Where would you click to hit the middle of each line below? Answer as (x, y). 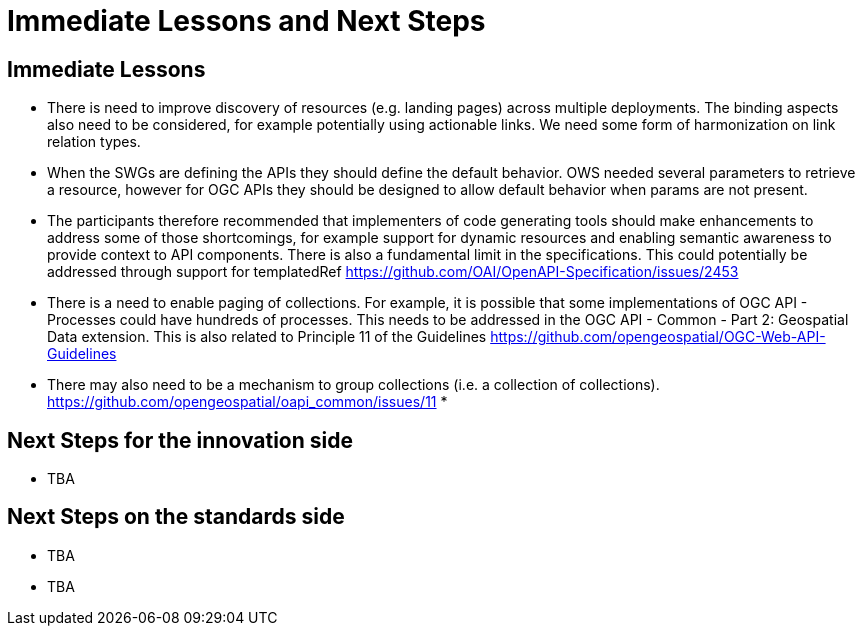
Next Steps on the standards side (176, 517)
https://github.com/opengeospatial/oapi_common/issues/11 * (247, 402)
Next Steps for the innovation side (180, 440)
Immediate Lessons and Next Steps (246, 21)
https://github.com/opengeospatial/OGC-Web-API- (658, 337)
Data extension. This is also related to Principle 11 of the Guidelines (267, 337)
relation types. (94, 142)
